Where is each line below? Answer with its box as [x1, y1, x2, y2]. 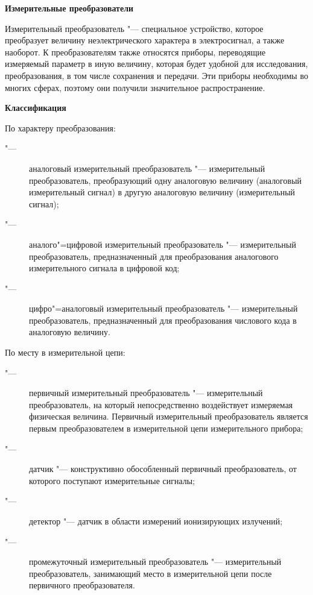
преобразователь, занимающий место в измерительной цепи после [29, 567, 272, 579]
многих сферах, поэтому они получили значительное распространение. [5, 81, 265, 93]
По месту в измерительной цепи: [5, 346, 125, 359]
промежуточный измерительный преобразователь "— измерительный [29, 555, 282, 568]
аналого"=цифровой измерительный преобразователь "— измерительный [29, 238, 296, 250]
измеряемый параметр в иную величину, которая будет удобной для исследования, [5, 57, 308, 70]
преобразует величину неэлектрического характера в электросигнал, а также [5, 34, 285, 46]
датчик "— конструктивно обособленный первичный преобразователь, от [29, 462, 297, 475]
